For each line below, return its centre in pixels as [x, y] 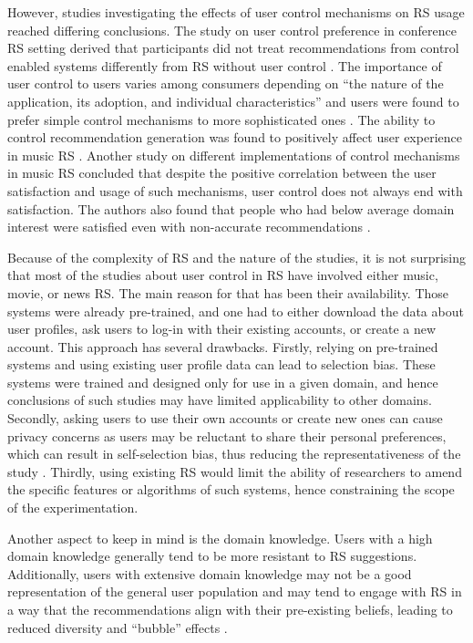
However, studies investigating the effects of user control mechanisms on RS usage [236, 12]
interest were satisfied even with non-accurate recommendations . [189, 227]
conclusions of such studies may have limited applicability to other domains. [220, 400]
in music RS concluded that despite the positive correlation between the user [222, 173]
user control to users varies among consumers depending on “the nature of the [226, 83]
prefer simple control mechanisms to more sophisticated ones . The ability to [221, 119]
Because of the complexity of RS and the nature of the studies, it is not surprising [237, 257]
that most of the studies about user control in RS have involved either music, [223, 275]
